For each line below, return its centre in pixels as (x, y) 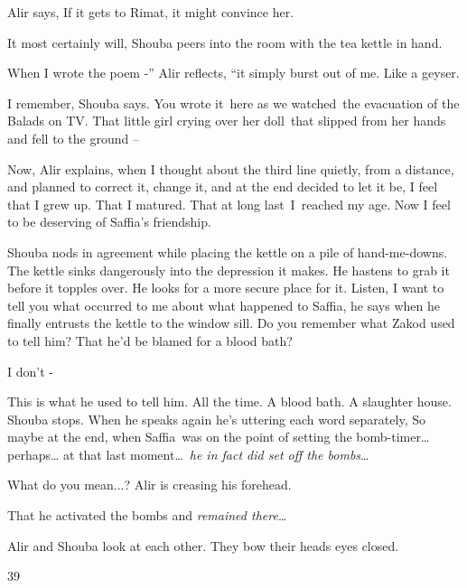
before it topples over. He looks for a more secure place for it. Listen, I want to (226, 288)
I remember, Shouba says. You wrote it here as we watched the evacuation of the (233, 103)
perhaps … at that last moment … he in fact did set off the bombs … (188, 454)
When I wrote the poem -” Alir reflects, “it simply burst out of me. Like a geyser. (233, 73)
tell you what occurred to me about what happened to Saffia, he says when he (224, 305)
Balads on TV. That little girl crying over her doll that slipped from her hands (227, 121)
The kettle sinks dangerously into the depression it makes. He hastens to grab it (229, 270)
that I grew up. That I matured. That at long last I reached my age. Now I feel (229, 204)
